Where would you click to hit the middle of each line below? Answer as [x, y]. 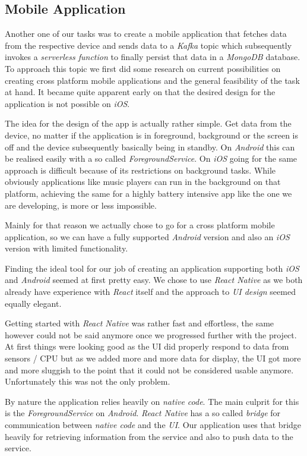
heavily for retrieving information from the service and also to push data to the [149, 436]
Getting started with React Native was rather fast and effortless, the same [140, 323]
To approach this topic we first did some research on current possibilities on [143, 68]
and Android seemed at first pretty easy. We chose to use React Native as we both [154, 280]
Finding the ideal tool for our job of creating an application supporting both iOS [152, 268]
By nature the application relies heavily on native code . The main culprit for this [152, 401]
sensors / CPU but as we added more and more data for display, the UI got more [153, 358]
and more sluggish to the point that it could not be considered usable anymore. [149, 369]
